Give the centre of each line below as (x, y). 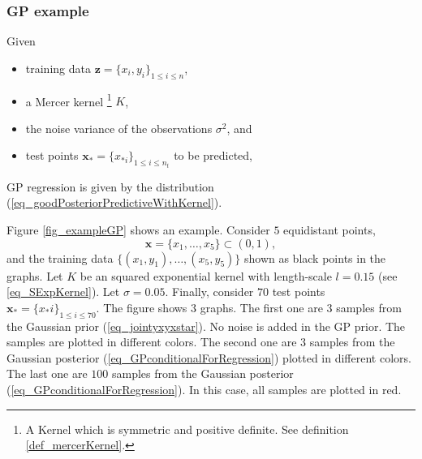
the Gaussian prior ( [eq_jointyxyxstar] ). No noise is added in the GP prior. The (206, 326)
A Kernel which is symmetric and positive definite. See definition (187, 429)
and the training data (60, 257)
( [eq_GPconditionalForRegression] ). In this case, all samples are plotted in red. (204, 390)
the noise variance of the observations (119, 128)
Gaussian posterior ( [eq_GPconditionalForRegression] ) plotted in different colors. (209, 357)
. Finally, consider (209, 292)
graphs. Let (35, 275)
